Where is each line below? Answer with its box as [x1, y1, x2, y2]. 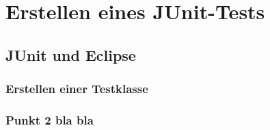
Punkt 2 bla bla [5, 111, 94, 128]
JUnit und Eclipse [5, 44, 136, 65]
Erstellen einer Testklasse [5, 80, 148, 97]
